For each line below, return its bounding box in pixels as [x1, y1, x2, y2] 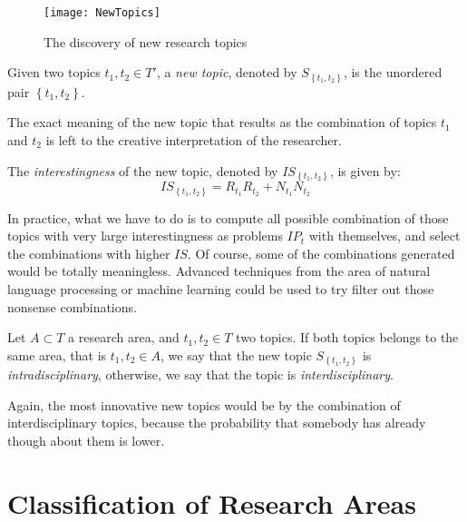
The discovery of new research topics [44, 32, 248, 51]
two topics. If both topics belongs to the [236, 328, 459, 347]
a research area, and [68, 328, 180, 347]
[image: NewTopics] [44, 6, 161, 19]
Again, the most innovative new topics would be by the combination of [7, 395, 401, 414]
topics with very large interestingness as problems [7, 226, 283, 245]
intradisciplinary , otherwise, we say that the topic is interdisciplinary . [7, 365, 394, 384]
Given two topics [7, 63, 101, 82]
